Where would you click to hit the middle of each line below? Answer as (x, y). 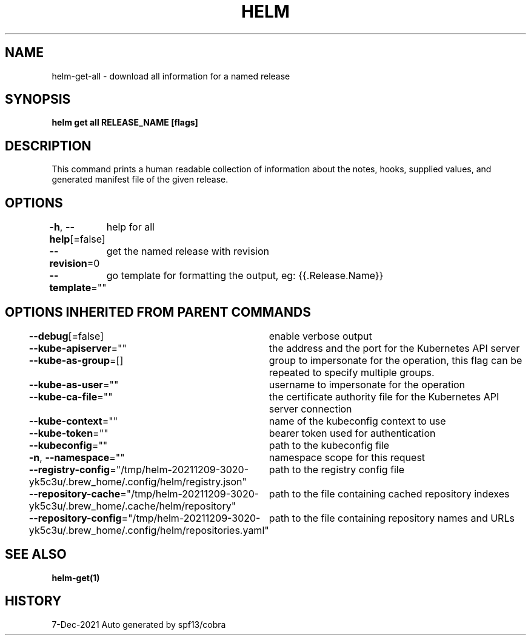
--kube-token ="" (68, 433)
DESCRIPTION (48, 146)
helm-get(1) (76, 578)
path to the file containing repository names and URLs (392, 518)
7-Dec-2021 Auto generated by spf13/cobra (139, 624)
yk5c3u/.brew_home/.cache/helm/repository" (132, 506)
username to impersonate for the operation (367, 384)
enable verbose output (320, 336)
